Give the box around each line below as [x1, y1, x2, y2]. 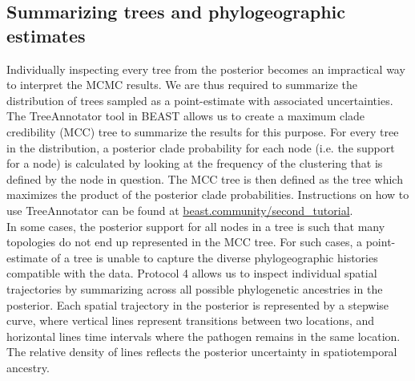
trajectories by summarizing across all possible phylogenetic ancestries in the [6, 280, 383, 297]
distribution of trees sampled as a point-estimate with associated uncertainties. [6, 91, 393, 108]
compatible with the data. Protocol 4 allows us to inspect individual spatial [6, 265, 377, 282]
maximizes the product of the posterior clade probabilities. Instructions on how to [6, 186, 409, 203]
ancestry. [6, 359, 50, 375]
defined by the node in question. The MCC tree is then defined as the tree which [6, 170, 403, 187]
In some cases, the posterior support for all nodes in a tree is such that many [6, 217, 385, 234]
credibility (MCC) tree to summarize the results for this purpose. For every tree [6, 123, 399, 140]
